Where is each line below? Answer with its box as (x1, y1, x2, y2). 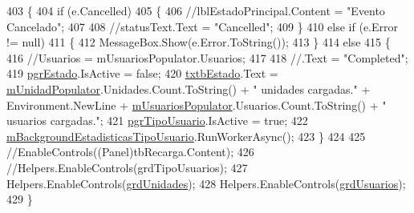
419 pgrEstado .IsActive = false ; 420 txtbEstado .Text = (6, 65, 278, 82)
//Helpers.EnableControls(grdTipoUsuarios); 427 (6, 159, 248, 175)
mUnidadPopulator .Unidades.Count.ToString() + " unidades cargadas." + (6, 80, 371, 97)
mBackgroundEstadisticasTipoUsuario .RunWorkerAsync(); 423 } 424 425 (6, 127, 366, 144)
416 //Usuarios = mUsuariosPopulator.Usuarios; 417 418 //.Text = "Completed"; (6, 49, 408, 66)
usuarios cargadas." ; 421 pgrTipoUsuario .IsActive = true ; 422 (6, 112, 308, 129)
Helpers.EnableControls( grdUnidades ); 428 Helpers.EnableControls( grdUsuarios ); (6, 175, 406, 191)
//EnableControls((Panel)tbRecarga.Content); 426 (6, 143, 254, 160)
